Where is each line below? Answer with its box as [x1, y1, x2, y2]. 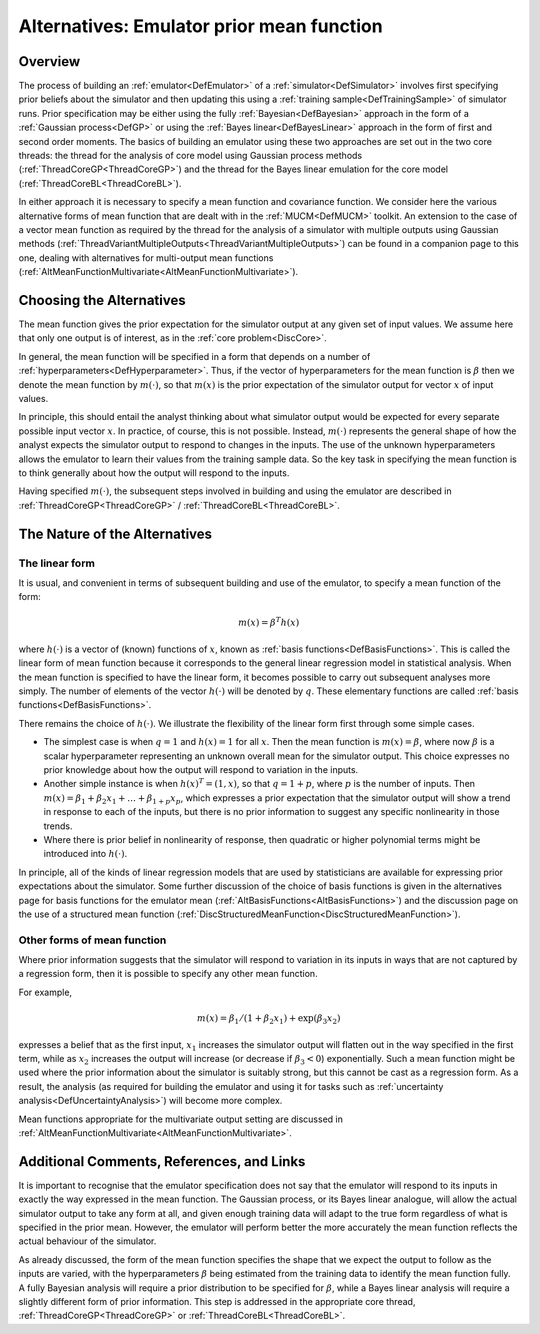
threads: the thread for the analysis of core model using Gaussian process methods [18, 150, 363, 162]
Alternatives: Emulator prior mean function [18, 15, 384, 37]
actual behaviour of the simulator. [18, 1235, 157, 1247]
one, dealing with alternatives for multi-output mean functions [18, 251, 274, 264]
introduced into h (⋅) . [43, 848, 128, 860]
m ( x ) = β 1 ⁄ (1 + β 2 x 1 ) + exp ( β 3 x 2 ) [196, 1013, 341, 1026]
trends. [43, 820, 74, 832]
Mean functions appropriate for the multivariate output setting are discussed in [18, 1113, 344, 1125]
